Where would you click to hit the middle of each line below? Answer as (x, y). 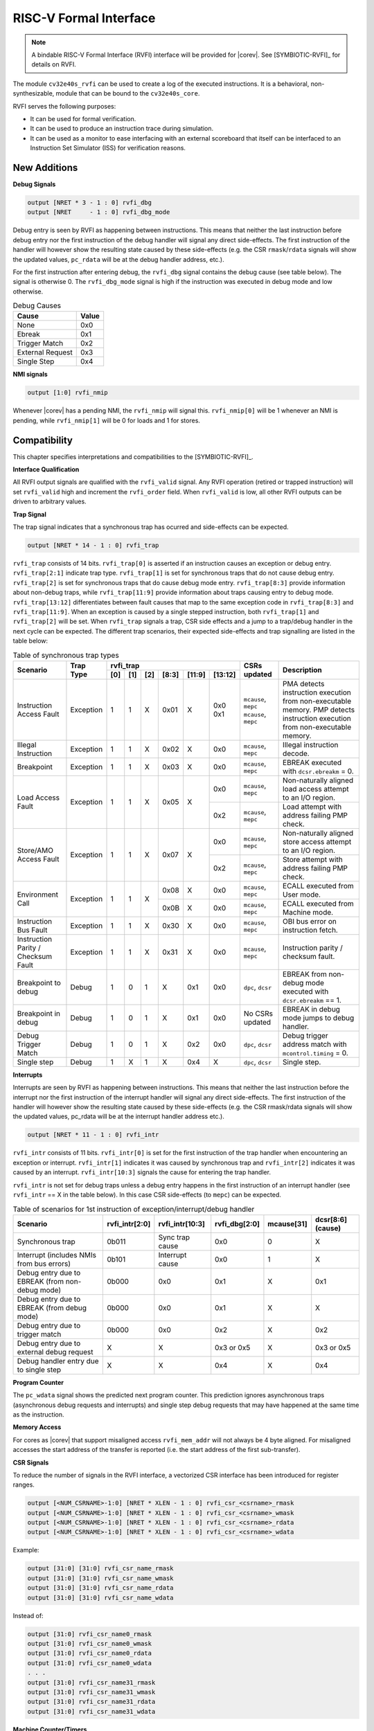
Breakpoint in (38, 1013)
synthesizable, (34, 93)
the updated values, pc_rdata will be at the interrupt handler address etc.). (118, 1116)
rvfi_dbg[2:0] (237, 1223)
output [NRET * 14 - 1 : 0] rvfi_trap (93, 546)
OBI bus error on (310, 921)
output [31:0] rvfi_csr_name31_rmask (91, 1682)
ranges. (24, 1485)
